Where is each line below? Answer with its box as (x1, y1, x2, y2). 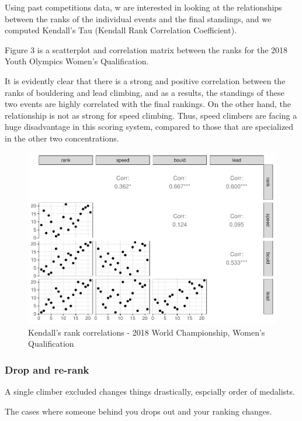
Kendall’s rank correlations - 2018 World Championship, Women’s (28, 326, 265, 338)
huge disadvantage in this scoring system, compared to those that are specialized (5, 120, 294, 133)
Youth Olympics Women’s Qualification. (5, 55, 149, 67)
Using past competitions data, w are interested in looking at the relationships (5, 1, 282, 13)
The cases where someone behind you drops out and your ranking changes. (5, 405, 272, 417)
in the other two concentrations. (5, 132, 119, 144)
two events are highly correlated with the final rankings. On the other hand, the (5, 98, 291, 110)
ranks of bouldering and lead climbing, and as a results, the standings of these (5, 86, 284, 98)
